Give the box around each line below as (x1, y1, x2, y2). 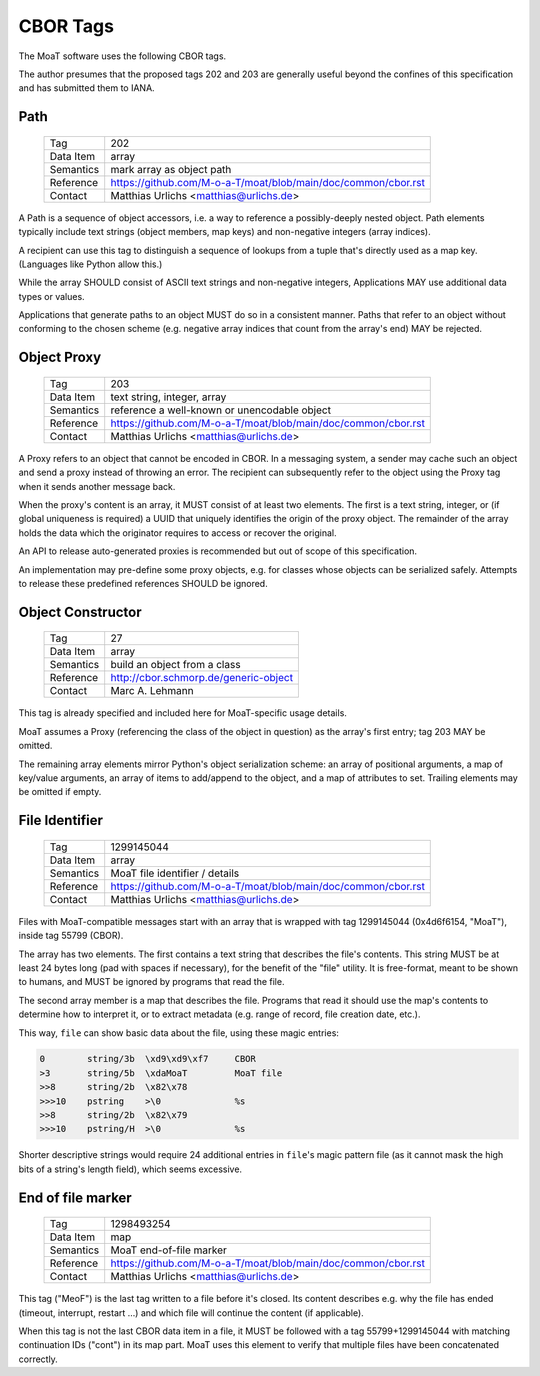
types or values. (18, 290, 85, 302)
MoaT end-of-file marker (110, 1243, 227, 1257)
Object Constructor (18, 603, 142, 620)
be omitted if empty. (18, 786, 102, 798)
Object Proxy (18, 349, 102, 366)
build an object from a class (110, 658, 241, 672)
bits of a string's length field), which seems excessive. (18, 1163, 243, 1175)
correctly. (18, 1353, 59, 1365)
